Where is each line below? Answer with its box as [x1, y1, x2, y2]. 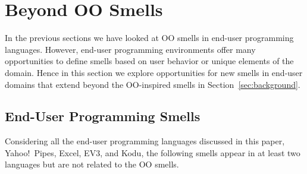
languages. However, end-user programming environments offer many [5, 43, 256, 55]
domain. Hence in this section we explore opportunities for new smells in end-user [5, 66, 303, 78]
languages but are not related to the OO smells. [5, 158, 179, 170]
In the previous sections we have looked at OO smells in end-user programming [5, 31, 294, 44]
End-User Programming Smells [5, 107, 201, 125]
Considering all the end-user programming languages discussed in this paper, [5, 135, 285, 147]
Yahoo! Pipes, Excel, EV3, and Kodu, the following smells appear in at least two [5, 146, 300, 159]
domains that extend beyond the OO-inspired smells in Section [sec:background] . [5, 78, 300, 90]
